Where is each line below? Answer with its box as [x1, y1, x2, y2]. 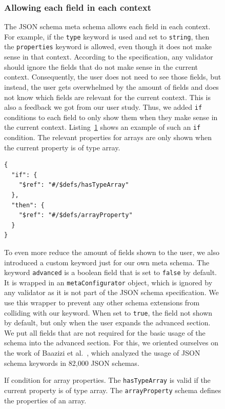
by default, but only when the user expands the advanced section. [4, 317, 211, 328]
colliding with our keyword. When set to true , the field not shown [4, 307, 213, 318]
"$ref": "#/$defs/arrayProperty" [18, 211, 133, 219]
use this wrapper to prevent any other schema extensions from [4, 297, 200, 308]
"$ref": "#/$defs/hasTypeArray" [18, 181, 129, 189]
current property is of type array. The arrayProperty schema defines [4, 384, 221, 395]
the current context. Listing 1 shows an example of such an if [4, 122, 201, 132]
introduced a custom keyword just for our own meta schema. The [4, 257, 210, 267]
